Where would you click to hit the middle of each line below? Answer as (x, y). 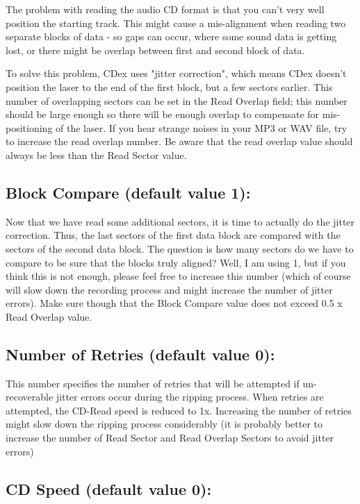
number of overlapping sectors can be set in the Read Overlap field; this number (177, 100)
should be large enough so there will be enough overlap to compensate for (163, 114)
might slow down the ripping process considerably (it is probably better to (164, 424)
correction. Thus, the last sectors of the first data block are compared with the (173, 235)
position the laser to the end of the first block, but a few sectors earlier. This (169, 86)
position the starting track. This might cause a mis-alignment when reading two (176, 23)
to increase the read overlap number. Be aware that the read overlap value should (179, 141)
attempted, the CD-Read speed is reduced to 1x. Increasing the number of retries (179, 410)
